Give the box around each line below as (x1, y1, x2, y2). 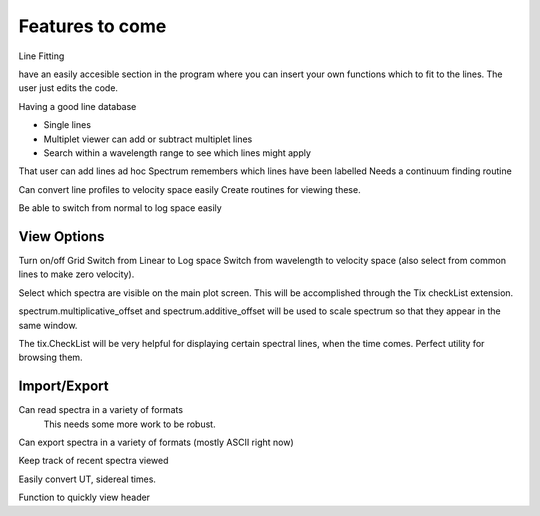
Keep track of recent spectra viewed (18, 455, 169, 467)
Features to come (18, 15, 167, 37)
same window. (18, 319, 78, 331)
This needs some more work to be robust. (43, 418, 216, 430)
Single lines (43, 119, 92, 131)
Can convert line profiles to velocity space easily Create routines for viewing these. (18, 183, 361, 195)
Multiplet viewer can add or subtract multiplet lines (43, 133, 253, 145)
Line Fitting (18, 50, 65, 62)
